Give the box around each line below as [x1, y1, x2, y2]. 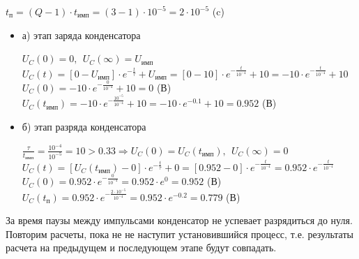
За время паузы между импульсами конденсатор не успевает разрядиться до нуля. [6, 213, 353, 228]
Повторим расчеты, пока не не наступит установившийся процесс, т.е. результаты [6, 226, 353, 241]
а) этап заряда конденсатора [22, 27, 141, 42]
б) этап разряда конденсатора [22, 119, 146, 134]
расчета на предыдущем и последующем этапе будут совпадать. [6, 240, 277, 255]
